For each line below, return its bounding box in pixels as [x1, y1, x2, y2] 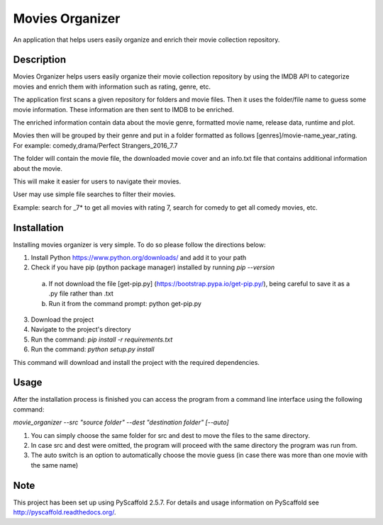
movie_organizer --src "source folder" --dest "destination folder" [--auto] [13, 418, 230, 427]
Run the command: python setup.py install [30, 345, 155, 354]
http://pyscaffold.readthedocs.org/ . [13, 508, 116, 516]
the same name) [30, 461, 79, 469]
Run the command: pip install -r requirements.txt [30, 335, 173, 344]
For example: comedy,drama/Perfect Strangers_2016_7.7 [13, 141, 178, 149]
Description [13, 54, 67, 66]
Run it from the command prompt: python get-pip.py [48, 299, 202, 307]
